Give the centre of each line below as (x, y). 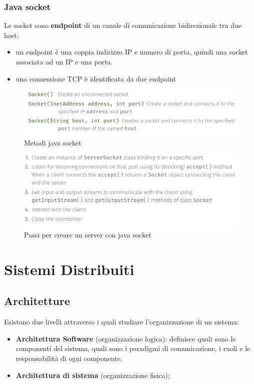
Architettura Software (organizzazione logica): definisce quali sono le (126, 338)
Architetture (37, 301)
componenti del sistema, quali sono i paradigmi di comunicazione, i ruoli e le (133, 348)
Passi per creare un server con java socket (88, 234)
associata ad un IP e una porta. (64, 61)
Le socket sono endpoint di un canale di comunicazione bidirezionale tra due (123, 25)
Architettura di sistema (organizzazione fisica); (93, 375)
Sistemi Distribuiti (69, 269)
